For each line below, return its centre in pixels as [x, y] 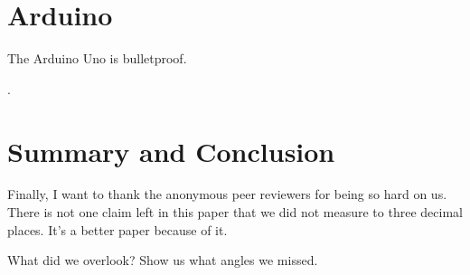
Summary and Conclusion [171, 151]
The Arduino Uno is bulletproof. [97, 58]
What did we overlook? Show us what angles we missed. [163, 260]
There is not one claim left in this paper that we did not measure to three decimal [235, 212]
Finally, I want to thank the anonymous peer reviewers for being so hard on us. [227, 194]
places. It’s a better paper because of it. [117, 229]
